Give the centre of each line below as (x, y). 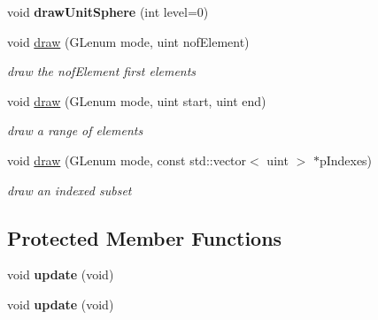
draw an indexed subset (69, 190)
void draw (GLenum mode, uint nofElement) (128, 41)
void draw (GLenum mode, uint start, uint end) (137, 100)
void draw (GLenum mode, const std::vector (127, 160)
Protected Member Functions (145, 237)
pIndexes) (346, 160)
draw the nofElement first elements (102, 71)
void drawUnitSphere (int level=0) (108, 11)
